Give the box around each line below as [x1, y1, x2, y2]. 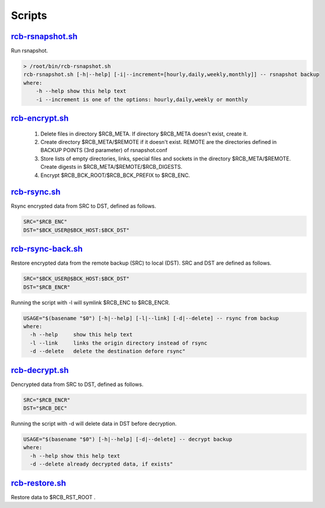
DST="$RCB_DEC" [23, 405, 67, 411]
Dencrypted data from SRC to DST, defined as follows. [11, 381, 144, 388]
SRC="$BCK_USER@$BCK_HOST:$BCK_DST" [23, 275, 130, 282]
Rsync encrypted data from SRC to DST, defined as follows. [11, 202, 157, 210]
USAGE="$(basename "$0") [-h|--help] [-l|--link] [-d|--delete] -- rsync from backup [23, 314, 279, 321]
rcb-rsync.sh [11, 187, 61, 197]
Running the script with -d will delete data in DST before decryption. [11, 420, 177, 427]
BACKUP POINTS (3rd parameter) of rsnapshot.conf [40, 147, 168, 154]
